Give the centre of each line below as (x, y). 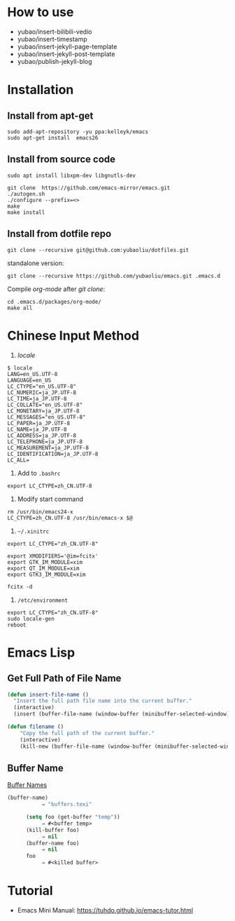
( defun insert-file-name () (48, 694)
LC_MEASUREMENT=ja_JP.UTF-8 (48, 448)
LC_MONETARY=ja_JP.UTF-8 (43, 411)
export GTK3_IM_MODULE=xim (47, 574)
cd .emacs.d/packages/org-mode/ (54, 302)
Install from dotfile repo (59, 234)
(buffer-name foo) (52, 843)
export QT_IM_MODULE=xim (43, 568)
